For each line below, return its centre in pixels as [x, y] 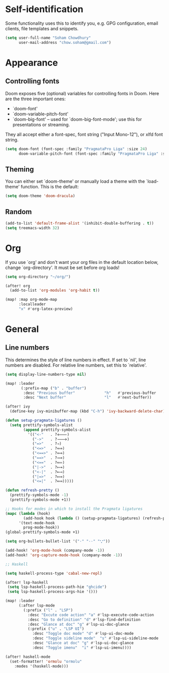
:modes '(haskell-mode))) [41, 666]
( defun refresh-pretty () [32, 490]
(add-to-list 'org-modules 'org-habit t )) [55, 291]
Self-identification [44, 9]
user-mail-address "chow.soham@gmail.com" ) [65, 42]
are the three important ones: [35, 99]
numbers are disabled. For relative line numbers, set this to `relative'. [76, 365]
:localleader [32, 304]
